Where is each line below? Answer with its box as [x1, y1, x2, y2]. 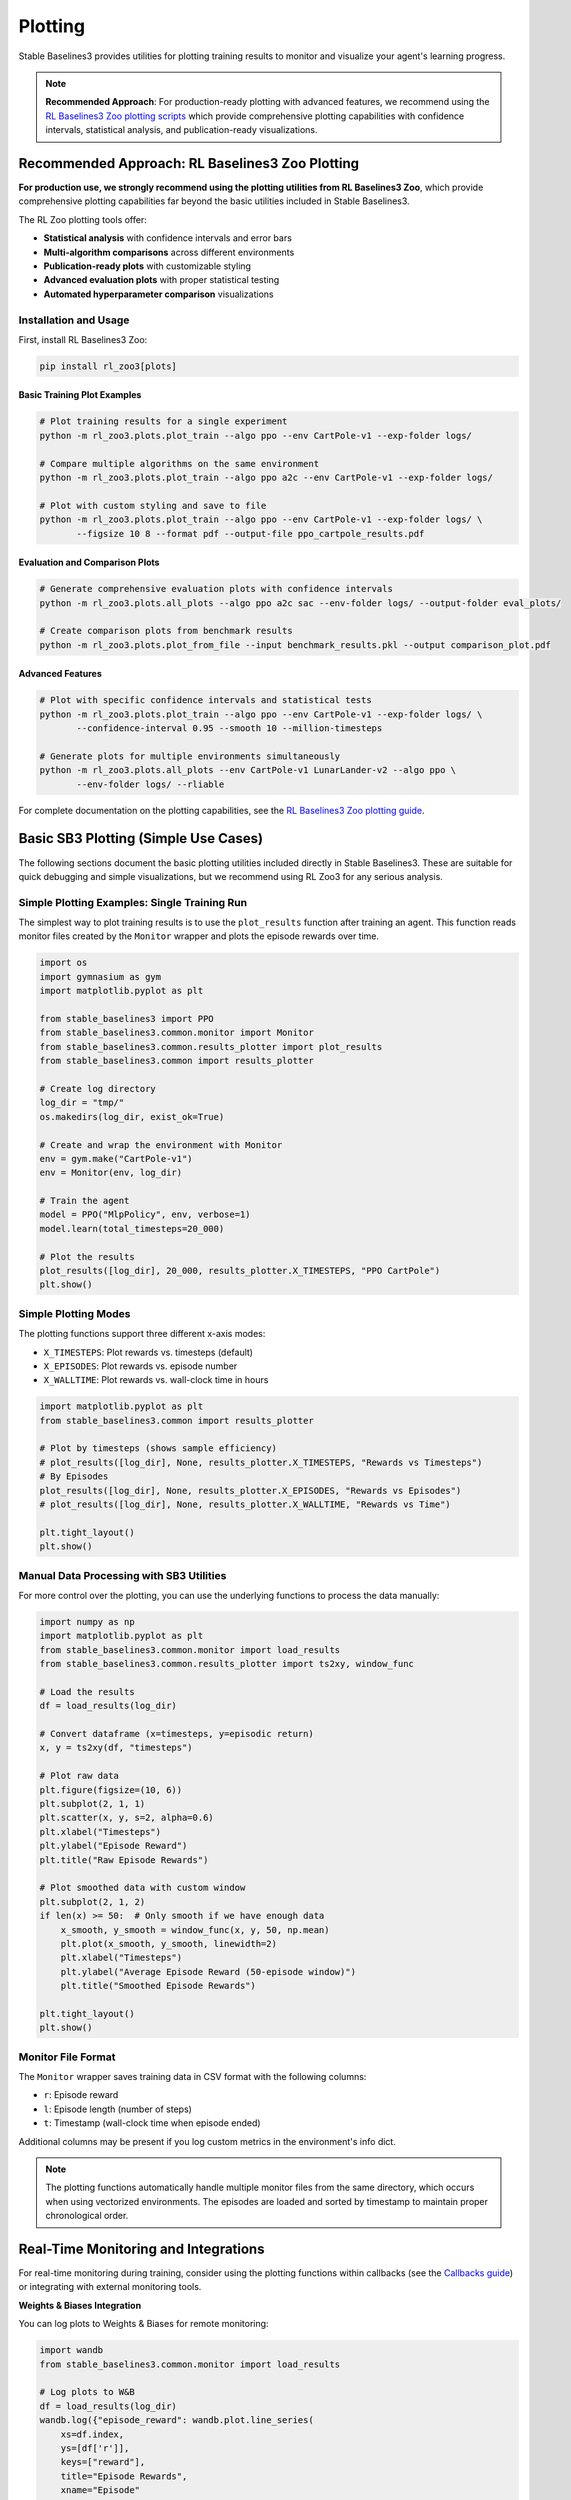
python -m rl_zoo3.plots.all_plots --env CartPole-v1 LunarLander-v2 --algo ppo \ [39, 765, 457, 776]
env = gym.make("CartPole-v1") [39, 1153, 194, 1164]
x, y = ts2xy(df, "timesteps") [39, 1742, 194, 1754]
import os [39, 957, 88, 969]
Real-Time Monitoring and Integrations [18, 2240, 265, 2257]
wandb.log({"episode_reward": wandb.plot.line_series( [39, 2415, 314, 2426]
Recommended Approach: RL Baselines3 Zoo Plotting [18, 155, 360, 172]
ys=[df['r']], [60, 2442, 130, 2454]
